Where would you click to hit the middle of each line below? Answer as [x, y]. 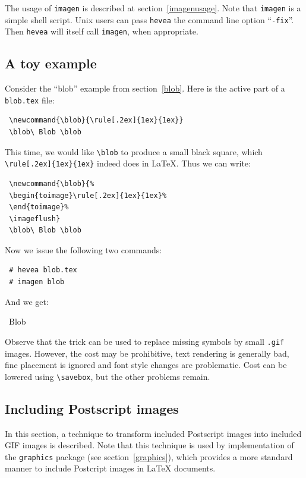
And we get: [27, 301]
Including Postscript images [92, 408]
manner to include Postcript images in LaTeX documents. [110, 468]
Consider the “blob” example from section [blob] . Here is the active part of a [145, 88]
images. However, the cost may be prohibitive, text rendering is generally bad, [147, 353]
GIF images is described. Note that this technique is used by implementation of [149, 445]
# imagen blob [37, 282]
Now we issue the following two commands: [83, 249]
